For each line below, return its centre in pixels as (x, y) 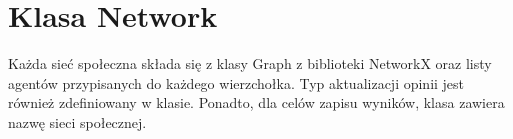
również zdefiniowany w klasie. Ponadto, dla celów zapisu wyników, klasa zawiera (256, 102)
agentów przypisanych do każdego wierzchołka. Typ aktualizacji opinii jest (236, 82)
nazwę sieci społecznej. (77, 121)
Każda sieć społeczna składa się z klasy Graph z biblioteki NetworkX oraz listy (250, 63)
